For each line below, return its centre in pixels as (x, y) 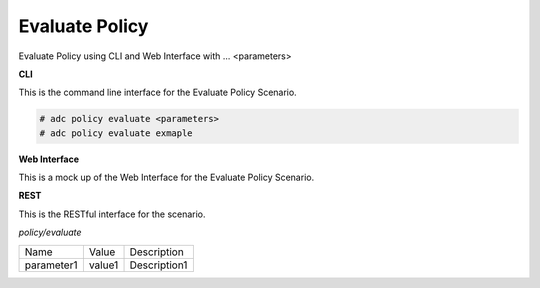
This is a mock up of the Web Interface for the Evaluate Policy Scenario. (166, 177)
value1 (103, 265)
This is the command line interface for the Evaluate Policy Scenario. (157, 92)
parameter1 (51, 265)
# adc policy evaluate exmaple (116, 133)
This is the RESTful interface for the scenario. (112, 214)
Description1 (158, 265)
